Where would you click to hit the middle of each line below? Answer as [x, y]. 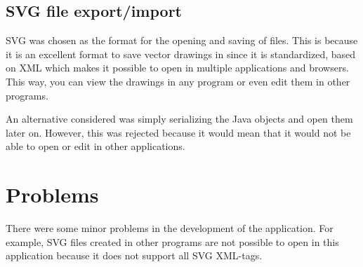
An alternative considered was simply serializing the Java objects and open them [179, 119]
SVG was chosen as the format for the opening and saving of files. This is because [182, 40]
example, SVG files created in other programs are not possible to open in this [172, 241]
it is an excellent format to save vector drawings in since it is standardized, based [181, 54]
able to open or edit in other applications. [95, 146]
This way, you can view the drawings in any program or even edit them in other [178, 81]
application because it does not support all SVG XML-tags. [134, 255]
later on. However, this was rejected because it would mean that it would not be [178, 132]
